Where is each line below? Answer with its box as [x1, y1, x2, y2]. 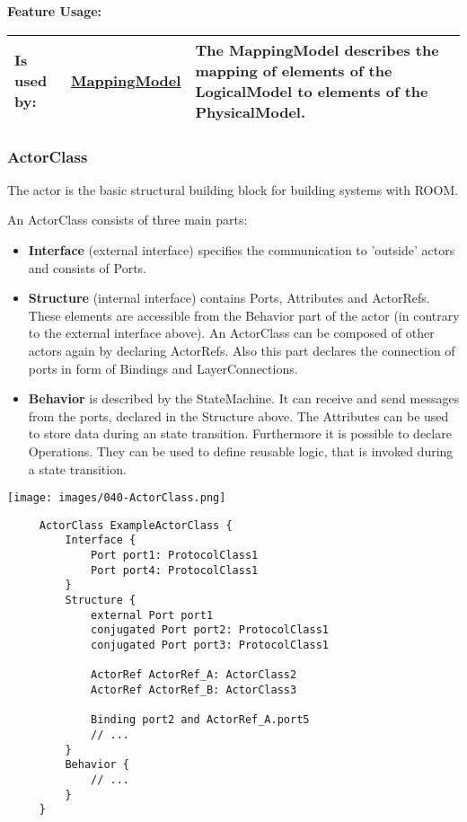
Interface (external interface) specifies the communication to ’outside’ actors [28, 241, 455, 259]
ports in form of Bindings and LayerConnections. [28, 358, 298, 377]
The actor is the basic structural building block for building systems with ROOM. [7, 180, 459, 199]
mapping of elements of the [195, 59, 392, 81]
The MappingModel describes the [195, 39, 439, 60]
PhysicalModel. [195, 101, 306, 122]
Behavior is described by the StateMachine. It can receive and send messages [28, 389, 460, 408]
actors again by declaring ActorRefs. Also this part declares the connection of [28, 340, 455, 359]
